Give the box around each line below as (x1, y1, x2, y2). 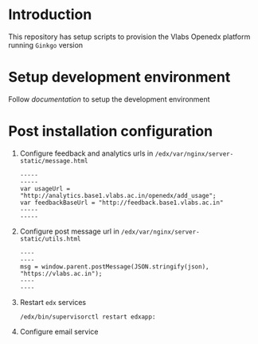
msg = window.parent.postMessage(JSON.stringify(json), (19, 262, 209, 271)
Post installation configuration (8, 122, 213, 141)
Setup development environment (8, 68, 231, 87)
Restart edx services (19, 297, 86, 307)
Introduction (8, 6, 92, 24)
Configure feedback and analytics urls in (19, 149, 154, 158)
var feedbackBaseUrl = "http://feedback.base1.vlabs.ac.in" (19, 199, 224, 207)
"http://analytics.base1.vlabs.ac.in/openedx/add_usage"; (19, 191, 217, 199)
